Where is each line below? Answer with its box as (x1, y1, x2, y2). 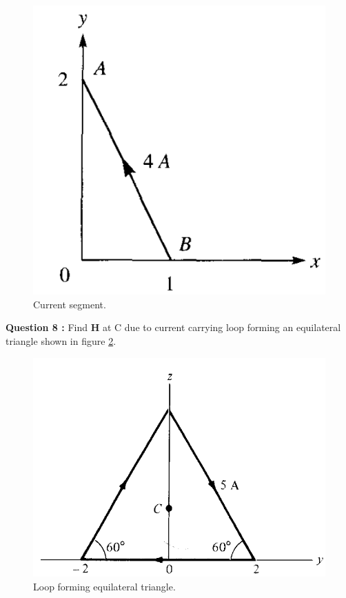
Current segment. (33, 297, 106, 311)
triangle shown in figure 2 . (6, 333, 116, 348)
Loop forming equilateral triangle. (33, 579, 176, 593)
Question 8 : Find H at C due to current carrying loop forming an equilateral (6, 320, 341, 335)
